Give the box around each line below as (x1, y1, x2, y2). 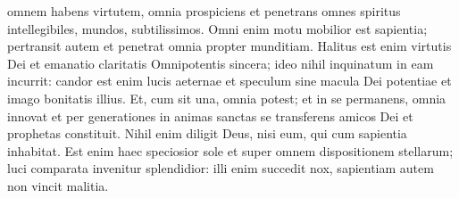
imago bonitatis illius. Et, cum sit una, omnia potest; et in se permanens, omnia (7, 88, 446, 107)
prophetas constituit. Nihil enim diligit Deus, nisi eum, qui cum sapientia (7, 124, 407, 143)
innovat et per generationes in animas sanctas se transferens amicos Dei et (7, 106, 413, 125)
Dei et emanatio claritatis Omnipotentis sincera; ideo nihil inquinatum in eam (7, 54, 434, 72)
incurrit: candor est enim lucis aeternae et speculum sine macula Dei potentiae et (7, 71, 452, 90)
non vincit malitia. (7, 176, 109, 194)
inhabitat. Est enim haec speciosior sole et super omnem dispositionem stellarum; (7, 141, 454, 160)
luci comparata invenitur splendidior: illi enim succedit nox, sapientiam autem (7, 159, 434, 177)
